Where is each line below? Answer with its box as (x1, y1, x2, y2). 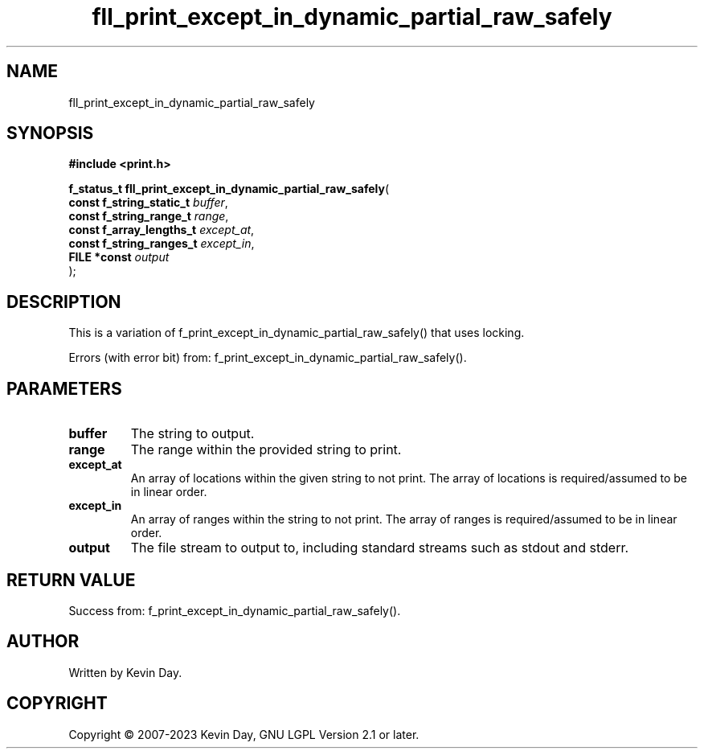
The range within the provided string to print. (130, 441, 402, 458)
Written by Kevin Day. (68, 665, 182, 679)
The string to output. (130, 425, 255, 442)
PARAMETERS (6, 378, 122, 399)
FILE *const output (68, 250, 170, 265)
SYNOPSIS (6, 123, 94, 144)
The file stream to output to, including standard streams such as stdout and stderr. (130, 540, 629, 556)
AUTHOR (6, 631, 80, 652)
